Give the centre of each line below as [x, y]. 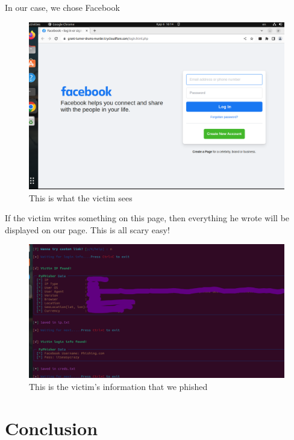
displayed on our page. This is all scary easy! [87, 229]
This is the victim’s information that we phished [118, 386]
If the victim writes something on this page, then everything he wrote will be [147, 218]
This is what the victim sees [81, 197]
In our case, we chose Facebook [62, 7]
